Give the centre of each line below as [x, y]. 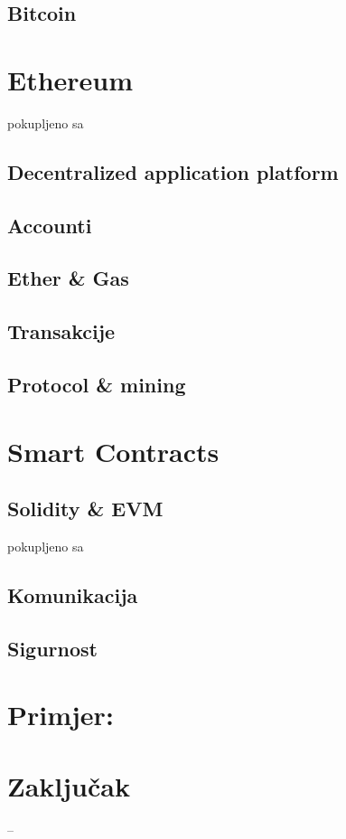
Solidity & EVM [85, 509]
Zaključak [69, 785]
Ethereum [70, 79]
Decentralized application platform [173, 171]
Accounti [50, 225]
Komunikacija [73, 594]
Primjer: [61, 715]
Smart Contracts [113, 451]
